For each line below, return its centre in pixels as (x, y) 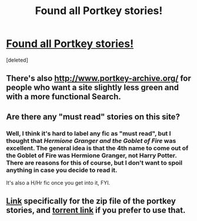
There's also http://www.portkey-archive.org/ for (98, 78)
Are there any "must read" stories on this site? (93, 116)
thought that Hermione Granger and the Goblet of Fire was (91, 141)
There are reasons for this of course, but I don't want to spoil (94, 162)
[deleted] (17, 60)
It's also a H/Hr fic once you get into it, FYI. (58, 183)
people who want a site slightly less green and (93, 88)
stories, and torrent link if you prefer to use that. (96, 210)
